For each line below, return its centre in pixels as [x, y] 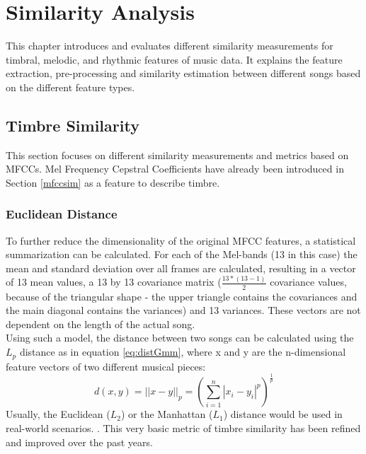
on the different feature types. [70, 87]
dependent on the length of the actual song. [101, 324]
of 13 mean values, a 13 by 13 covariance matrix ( [114, 282]
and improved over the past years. [79, 442]
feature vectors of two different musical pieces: [106, 366]
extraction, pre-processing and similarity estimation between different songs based [183, 73]
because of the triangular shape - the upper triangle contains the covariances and [182, 296]
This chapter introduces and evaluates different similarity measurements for [170, 46]
